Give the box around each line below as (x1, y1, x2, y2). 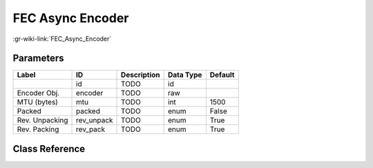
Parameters (12, 53, 64, 64)
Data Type (168, 70, 202, 80)
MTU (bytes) (17, 97, 59, 107)
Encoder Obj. (17, 88, 60, 98)
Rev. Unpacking (17, 115, 68, 125)
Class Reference (12, 142, 86, 155)
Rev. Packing (17, 124, 59, 134)
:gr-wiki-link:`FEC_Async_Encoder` (12, 35, 112, 43)
